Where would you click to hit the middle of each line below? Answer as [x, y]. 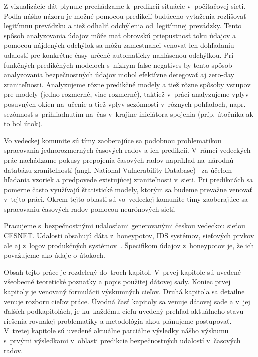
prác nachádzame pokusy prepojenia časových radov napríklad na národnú [119, 160]
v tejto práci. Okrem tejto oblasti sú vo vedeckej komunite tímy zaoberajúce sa [126, 199]
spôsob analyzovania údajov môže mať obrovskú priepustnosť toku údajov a [120, 35]
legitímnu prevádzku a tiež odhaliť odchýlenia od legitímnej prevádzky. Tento [123, 26]
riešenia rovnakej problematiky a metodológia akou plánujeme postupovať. [118, 320]
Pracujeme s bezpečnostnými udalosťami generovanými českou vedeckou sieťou [125, 225]
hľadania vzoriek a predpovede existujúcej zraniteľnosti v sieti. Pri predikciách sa [129, 179]
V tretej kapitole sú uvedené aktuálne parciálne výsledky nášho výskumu [116, 330]
